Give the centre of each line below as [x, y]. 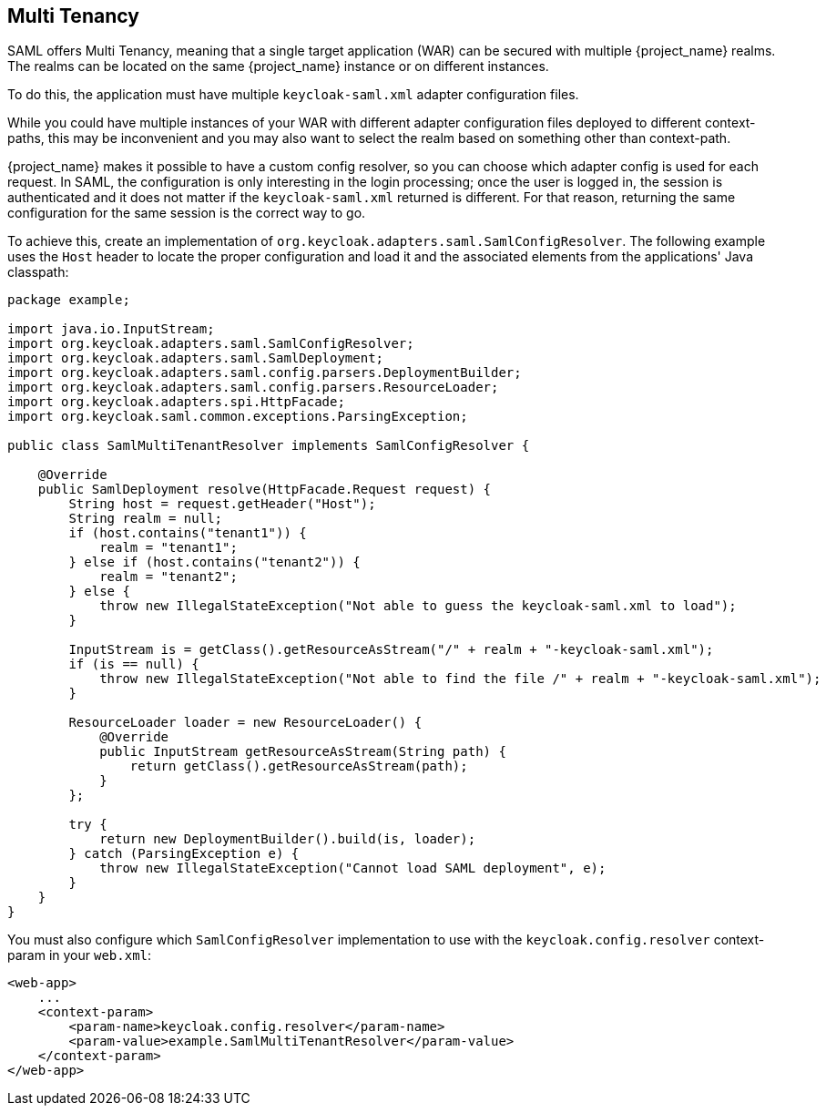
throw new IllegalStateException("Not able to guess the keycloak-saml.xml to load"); [418, 606]
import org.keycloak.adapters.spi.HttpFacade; [176, 402]
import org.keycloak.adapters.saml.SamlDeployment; [196, 358]
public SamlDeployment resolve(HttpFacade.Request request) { [265, 490]
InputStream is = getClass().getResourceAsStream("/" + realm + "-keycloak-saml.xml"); [391, 650]
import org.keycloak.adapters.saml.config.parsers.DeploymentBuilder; [265, 373]
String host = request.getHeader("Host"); [222, 504]
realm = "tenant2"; [168, 577]
